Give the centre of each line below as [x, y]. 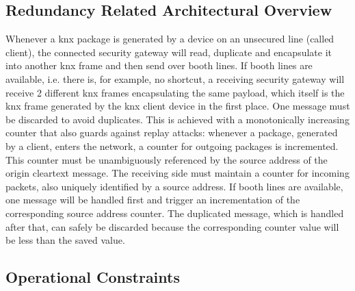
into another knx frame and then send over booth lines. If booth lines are [159, 65]
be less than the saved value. [65, 240]
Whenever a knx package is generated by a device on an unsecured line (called [170, 39]
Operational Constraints [93, 277]
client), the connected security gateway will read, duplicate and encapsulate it [169, 52]
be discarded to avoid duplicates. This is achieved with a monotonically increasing [177, 119]
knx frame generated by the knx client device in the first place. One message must [178, 106]
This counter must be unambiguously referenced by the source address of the [167, 159]
